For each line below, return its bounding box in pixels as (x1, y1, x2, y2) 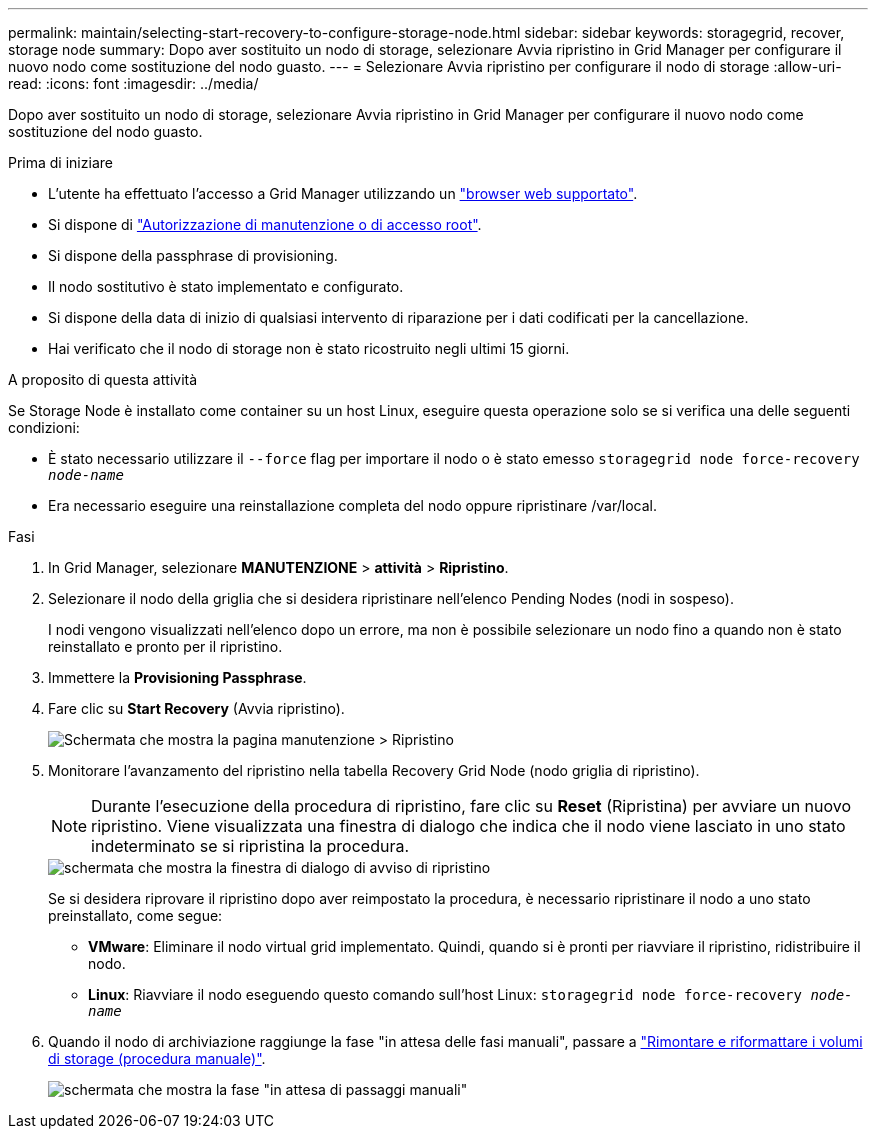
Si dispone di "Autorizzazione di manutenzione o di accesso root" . (48, 216, 482, 233)
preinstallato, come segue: (48, 907, 223, 924)
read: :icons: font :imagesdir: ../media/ (8, 75, 259, 92)
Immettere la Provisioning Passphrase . (48, 669, 307, 686)
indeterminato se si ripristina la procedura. (91, 836, 410, 856)
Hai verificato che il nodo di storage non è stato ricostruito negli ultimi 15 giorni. (48, 340, 570, 357)
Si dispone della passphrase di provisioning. (48, 247, 338, 264)
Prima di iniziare (8, 154, 113, 171)
